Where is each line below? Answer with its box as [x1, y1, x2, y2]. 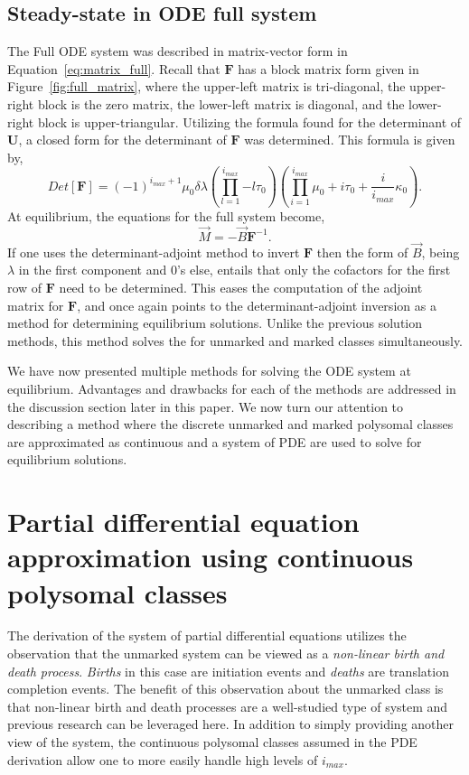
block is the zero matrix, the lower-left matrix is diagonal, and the [37, 94, 405, 113]
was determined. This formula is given [244, 130, 455, 149]
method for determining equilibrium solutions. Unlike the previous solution [7, 313, 423, 332]
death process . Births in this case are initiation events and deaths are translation [7, 661, 449, 680]
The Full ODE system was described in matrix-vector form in [7, 42, 348, 61]
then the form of [316, 242, 408, 261]
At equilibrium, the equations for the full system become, [7, 206, 325, 225]
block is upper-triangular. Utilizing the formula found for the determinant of [37, 112, 462, 131]
